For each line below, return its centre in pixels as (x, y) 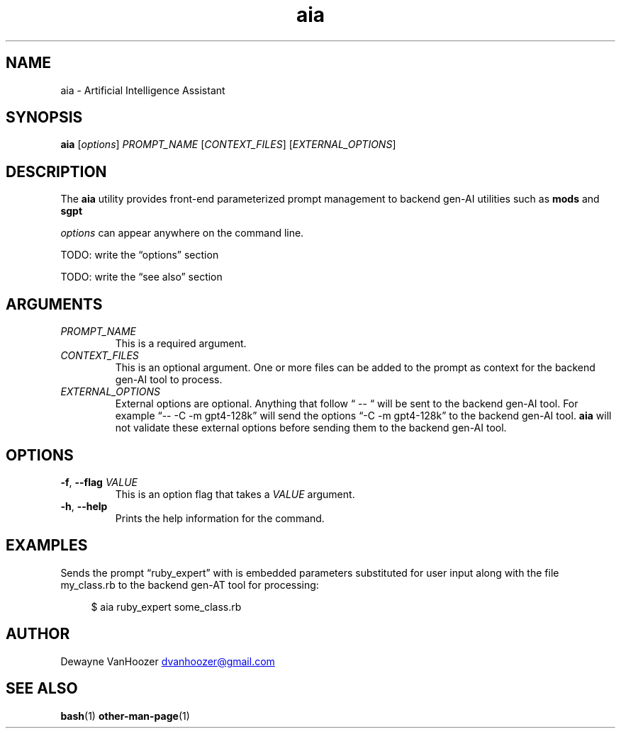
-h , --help (84, 506)
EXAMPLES (47, 546)
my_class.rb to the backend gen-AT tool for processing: (190, 585)
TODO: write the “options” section (140, 255)
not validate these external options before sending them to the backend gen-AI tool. (311, 428)
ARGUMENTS (54, 304)
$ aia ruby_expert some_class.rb (166, 606)
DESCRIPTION (56, 171)
